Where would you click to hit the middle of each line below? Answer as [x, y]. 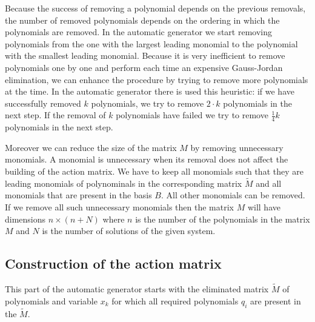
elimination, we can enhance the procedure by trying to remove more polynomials [157, 79]
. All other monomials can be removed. [233, 195]
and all [269, 183]
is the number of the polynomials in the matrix [223, 219]
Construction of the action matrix [113, 263]
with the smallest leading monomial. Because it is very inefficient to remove [145, 55]
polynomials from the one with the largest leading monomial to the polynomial [151, 43]
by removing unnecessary [237, 147]
